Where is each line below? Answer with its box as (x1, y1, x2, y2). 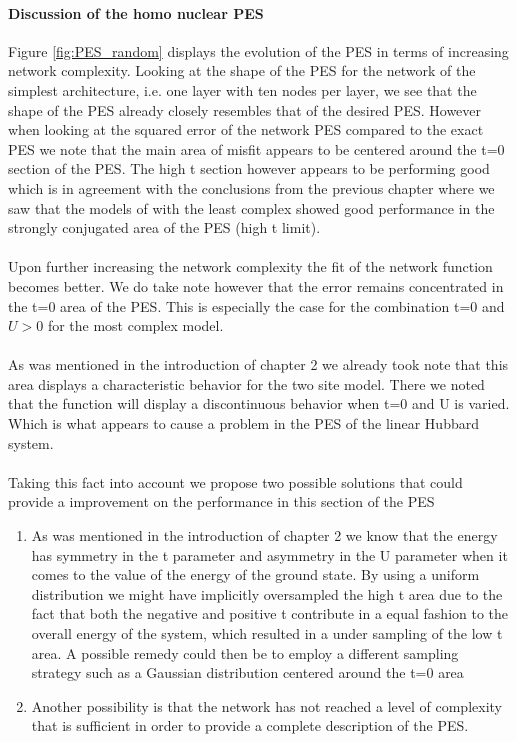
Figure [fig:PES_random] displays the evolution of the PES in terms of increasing (8, 40, 509, 61)
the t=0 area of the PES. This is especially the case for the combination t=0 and (8, 295, 505, 316)
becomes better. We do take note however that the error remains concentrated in (8, 275, 504, 296)
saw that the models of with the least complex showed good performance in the (8, 197, 495, 218)
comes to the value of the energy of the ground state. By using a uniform (31, 564, 480, 585)
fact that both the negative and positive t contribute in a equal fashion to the (31, 603, 509, 624)
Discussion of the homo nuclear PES (8, 2, 264, 23)
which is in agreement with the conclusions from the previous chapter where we (8, 177, 495, 198)
